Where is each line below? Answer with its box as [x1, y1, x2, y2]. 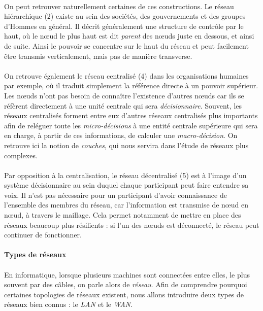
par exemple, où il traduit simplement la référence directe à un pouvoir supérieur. [4, 80, 258, 91]
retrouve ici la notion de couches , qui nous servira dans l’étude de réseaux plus [4, 140, 249, 150]
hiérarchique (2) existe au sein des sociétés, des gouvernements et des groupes [4, 11, 246, 21]
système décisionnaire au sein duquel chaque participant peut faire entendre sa [4, 180, 249, 190]
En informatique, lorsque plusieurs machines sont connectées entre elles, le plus [4, 269, 250, 280]
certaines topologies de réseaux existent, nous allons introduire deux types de [4, 289, 244, 299]
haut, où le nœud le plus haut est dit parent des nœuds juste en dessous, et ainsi [4, 30, 254, 41]
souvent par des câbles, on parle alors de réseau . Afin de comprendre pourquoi [4, 279, 247, 290]
